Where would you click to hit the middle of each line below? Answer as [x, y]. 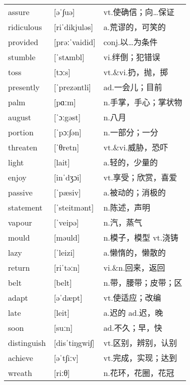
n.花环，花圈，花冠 [139, 373]
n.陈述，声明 [127, 208]
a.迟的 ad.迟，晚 [133, 313]
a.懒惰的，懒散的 [134, 253]
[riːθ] [62, 372]
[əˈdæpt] [68, 297]
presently [24, 87]
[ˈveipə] [66, 222]
